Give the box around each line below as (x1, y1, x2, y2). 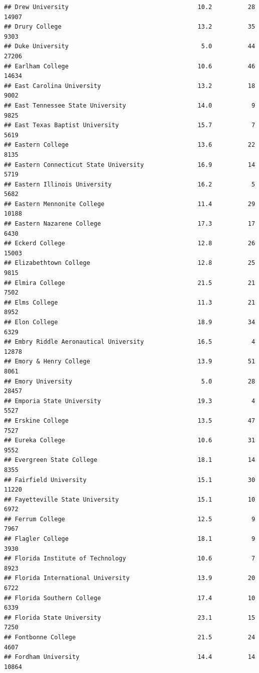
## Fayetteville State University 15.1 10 (4, 496, 255, 503)
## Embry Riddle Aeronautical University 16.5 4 (4, 338, 255, 346)
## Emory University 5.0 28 (4, 377, 255, 385)
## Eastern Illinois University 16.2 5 (4, 180, 255, 188)
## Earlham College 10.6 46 (4, 62, 255, 70)
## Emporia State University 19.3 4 (4, 397, 255, 405)
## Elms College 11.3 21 (4, 299, 255, 306)
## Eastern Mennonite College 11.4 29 (4, 200, 255, 208)
